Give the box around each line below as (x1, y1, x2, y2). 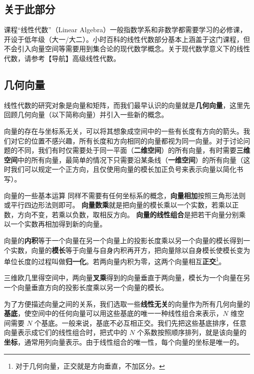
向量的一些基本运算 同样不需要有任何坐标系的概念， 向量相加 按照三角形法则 (4, 190, 246, 200)
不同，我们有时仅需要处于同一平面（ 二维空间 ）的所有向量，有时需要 (17, 145, 236, 155)
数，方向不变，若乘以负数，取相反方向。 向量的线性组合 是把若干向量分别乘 (4, 209, 246, 219)
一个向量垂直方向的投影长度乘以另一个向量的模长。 (4, 282, 168, 292)
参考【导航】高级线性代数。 (31, 53, 120, 63)
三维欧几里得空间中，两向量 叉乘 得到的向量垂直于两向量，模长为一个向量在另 (4, 272, 250, 283)
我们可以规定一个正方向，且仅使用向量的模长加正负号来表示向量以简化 (10, 164, 236, 174)
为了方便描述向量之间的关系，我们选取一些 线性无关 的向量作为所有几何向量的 (4, 298, 250, 309)
